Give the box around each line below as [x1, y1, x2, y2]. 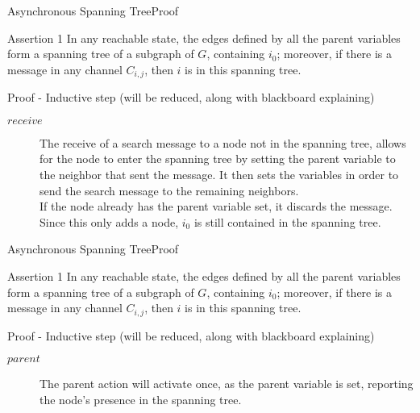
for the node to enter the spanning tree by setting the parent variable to [40, 150, 396, 167]
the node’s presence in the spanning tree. [40, 390, 242, 407]
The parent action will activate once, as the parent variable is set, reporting [40, 375, 414, 392]
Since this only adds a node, [40, 213, 179, 230]
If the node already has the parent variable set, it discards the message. [40, 198, 393, 215]
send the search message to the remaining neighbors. [40, 181, 299, 198]
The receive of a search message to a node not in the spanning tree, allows [40, 134, 406, 151]
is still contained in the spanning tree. [193, 213, 381, 230]
